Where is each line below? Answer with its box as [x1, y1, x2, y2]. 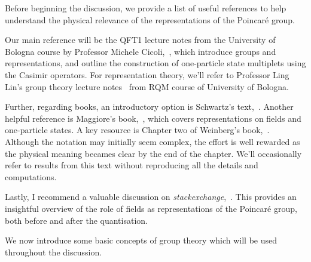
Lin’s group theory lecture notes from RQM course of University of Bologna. [5, 80, 289, 93]
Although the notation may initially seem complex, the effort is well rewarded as [5, 135, 300, 147]
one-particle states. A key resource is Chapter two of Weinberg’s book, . [5, 124, 270, 136]
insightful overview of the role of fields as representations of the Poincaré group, [5, 202, 297, 214]
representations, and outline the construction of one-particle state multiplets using [5, 57, 306, 69]
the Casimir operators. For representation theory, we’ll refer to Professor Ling [5, 68, 289, 81]
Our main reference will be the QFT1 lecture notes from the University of [5, 33, 276, 46]
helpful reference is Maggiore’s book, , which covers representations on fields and [5, 112, 301, 124]
